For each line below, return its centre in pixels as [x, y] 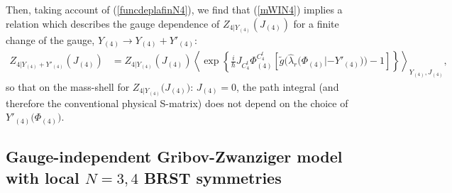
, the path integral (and [288, 86]
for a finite [316, 23]
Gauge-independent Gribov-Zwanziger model [174, 156]
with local [43, 177]
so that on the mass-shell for [68, 86]
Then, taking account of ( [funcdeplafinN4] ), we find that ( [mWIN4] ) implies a [174, 9]
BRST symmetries [213, 177]
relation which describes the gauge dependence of [113, 23]
